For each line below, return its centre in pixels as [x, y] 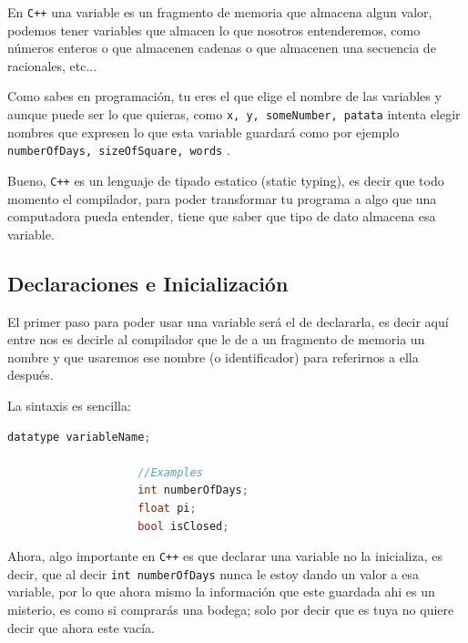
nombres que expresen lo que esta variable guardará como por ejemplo [203, 132]
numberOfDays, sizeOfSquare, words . [119, 150]
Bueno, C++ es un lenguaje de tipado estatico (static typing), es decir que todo [226, 180]
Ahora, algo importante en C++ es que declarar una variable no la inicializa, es [225, 556]
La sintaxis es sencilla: [69, 405]
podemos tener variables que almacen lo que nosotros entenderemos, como [214, 30]
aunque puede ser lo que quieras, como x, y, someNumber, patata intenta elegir [234, 114]
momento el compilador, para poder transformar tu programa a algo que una [222, 198]
